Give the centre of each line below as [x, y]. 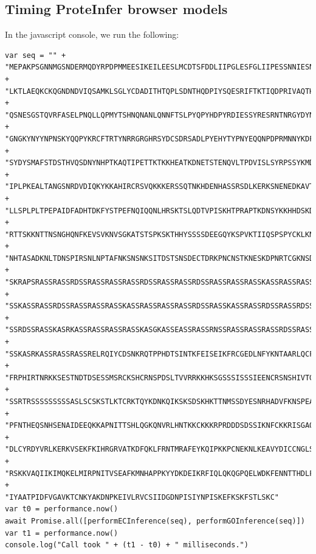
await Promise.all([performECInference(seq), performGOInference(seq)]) [155, 521]
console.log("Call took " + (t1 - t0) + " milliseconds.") [127, 545]
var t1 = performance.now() [62, 533]
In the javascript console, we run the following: [92, 34]
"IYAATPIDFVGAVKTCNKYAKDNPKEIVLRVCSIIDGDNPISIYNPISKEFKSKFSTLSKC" [142, 497]
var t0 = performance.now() [62, 509]
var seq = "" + [36, 55]
